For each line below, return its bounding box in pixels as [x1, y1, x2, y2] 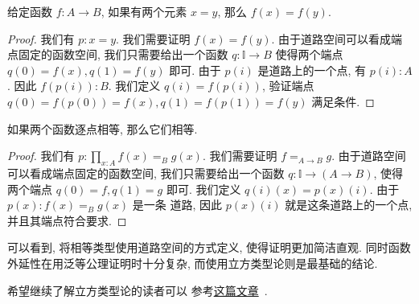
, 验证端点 [261, 77, 314, 94]
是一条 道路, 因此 [132, 196, 223, 213]
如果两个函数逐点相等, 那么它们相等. [7, 120, 198, 137]
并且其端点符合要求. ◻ [7, 212, 127, 228]
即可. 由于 [169, 61, 221, 78]
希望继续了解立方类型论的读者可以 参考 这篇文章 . [7, 281, 268, 298]
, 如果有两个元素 [101, 3, 187, 19]
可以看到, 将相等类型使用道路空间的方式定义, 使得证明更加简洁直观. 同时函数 [7, 239, 411, 256]
